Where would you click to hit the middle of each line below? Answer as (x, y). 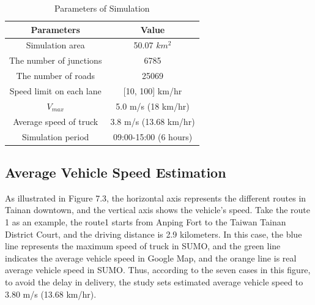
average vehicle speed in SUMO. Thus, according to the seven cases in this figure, (158, 270)
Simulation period (56, 136)
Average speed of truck (56, 121)
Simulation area (55, 45)
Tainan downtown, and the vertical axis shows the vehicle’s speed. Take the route (157, 210)
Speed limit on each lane (55, 90)
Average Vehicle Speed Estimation (116, 172)
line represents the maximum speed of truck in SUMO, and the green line (143, 246)
